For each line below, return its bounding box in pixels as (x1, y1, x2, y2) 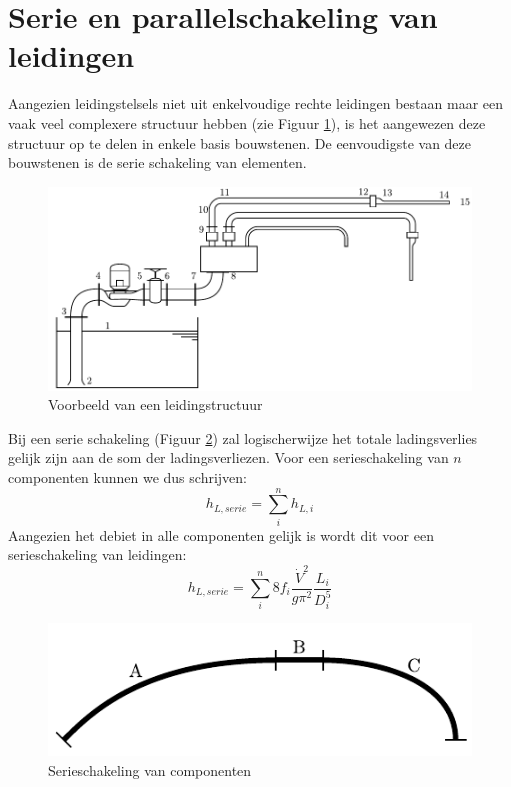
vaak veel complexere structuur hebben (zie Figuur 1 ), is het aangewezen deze (8, 112, 486, 133)
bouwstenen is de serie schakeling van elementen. (8, 152, 307, 173)
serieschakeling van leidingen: (8, 544, 187, 565)
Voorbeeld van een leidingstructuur (48, 394, 263, 415)
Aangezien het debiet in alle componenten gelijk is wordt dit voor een (8, 524, 434, 545)
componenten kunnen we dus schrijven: (8, 466, 247, 487)
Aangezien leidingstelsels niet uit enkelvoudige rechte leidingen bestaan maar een (8, 93, 504, 114)
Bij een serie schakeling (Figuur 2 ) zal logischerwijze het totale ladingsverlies (8, 427, 478, 448)
